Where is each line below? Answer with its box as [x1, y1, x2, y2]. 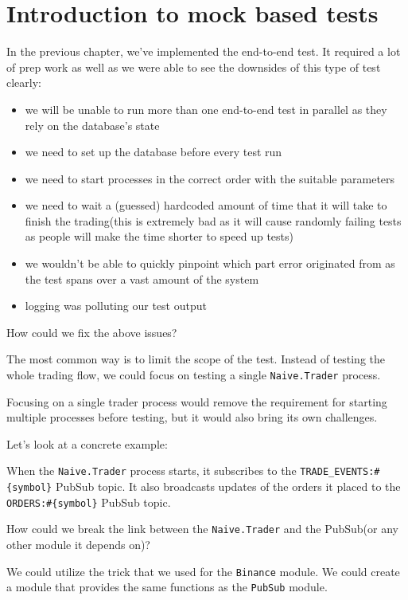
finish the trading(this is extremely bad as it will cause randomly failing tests [25, 212, 402, 229]
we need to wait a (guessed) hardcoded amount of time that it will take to [25, 197, 387, 214]
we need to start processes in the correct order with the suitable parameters [25, 170, 395, 186]
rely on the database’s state [25, 116, 160, 133]
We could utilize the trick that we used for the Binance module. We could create [6, 563, 400, 579]
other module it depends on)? [6, 536, 150, 553]
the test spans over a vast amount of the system [25, 270, 259, 287]
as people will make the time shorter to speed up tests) [25, 228, 293, 245]
